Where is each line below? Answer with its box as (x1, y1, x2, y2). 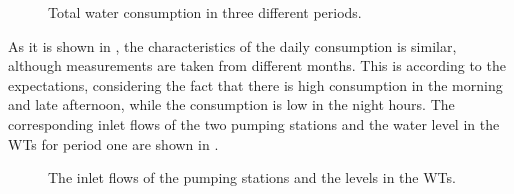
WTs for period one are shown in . (8, 133, 219, 154)
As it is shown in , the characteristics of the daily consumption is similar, (8, 35, 457, 56)
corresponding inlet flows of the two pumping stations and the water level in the (8, 113, 500, 134)
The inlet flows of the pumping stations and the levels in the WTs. (48, 167, 456, 188)
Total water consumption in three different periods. (48, 2, 362, 22)
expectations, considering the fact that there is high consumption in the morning (8, 74, 503, 95)
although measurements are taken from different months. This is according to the (8, 55, 506, 76)
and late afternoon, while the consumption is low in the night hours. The (8, 94, 455, 115)
